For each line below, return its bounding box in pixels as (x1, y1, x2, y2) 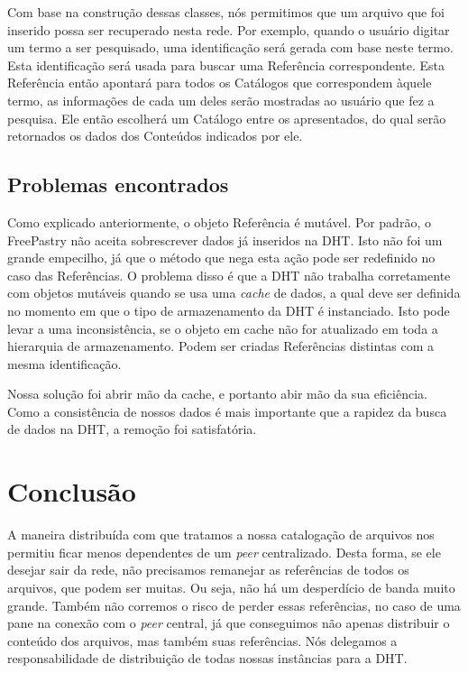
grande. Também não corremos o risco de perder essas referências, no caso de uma (7, 595, 461, 614)
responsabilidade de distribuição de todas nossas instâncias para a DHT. (7, 649, 408, 668)
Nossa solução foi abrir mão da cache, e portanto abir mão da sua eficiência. (7, 384, 427, 403)
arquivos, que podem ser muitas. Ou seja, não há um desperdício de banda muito (7, 577, 455, 596)
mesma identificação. (7, 354, 122, 373)
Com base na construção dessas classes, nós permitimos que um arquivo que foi (7, 3, 445, 21)
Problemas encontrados (7, 171, 229, 198)
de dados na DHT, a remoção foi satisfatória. (7, 419, 257, 438)
